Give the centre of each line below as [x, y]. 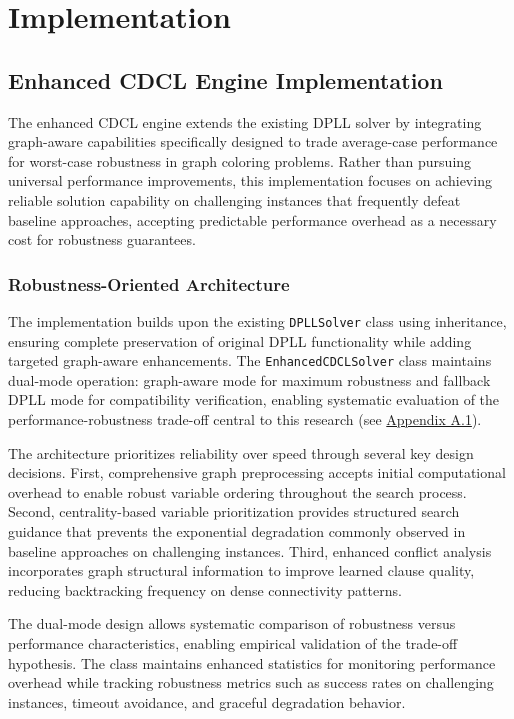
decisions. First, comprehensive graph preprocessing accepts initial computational [257, 472]
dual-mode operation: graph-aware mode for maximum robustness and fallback [249, 379]
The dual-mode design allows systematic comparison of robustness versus [232, 623]
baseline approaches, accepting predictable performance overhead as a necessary [252, 219]
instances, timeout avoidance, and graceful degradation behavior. [207, 701]
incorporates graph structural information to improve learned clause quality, [241, 570]
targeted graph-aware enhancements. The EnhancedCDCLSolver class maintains [250, 360]
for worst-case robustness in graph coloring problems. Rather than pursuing [240, 160]
